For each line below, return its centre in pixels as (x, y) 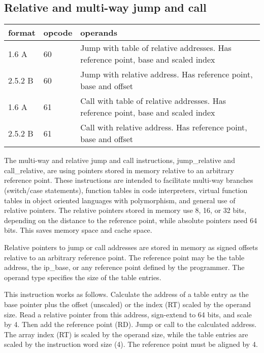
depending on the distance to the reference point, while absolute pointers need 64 (131, 220)
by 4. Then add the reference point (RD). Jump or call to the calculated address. (130, 324)
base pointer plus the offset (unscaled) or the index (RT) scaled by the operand (128, 304)
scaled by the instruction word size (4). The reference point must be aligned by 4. (131, 344)
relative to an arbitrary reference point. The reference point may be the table (124, 257)
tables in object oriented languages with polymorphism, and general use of (120, 200)
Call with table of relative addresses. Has (153, 101)
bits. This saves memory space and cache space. (78, 230)
